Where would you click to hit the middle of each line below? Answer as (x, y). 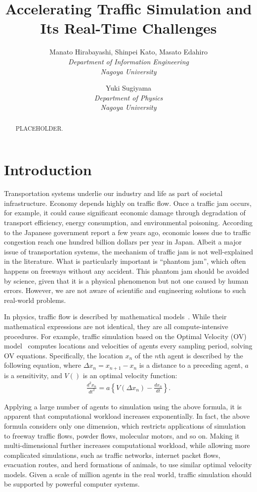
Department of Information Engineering (128, 61)
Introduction (48, 170)
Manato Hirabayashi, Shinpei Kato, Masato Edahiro (128, 52)
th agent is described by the (201, 355)
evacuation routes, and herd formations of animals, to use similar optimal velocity (128, 465)
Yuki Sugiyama (128, 88)
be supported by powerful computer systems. (72, 484)
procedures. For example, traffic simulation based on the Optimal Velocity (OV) (125, 336)
